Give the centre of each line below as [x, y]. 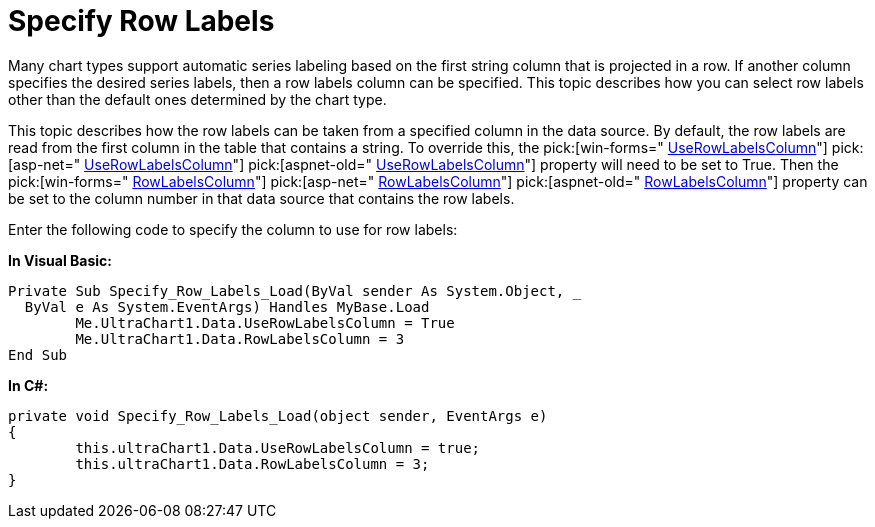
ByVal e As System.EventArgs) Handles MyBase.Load [227, 306]
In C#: [28, 385]
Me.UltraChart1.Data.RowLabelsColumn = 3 [240, 338]
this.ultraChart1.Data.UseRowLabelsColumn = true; [278, 447]
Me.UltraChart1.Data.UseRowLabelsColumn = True [265, 322]
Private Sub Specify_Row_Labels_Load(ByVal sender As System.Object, [286, 290]
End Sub [38, 354]
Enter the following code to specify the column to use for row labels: [233, 229]
